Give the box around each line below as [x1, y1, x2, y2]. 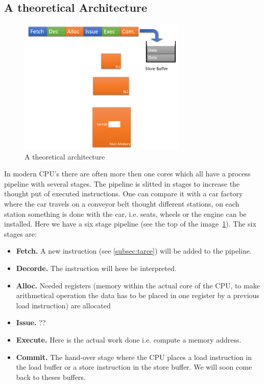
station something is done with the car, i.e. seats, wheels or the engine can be [4, 208, 247, 219]
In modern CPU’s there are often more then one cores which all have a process [4, 168, 251, 179]
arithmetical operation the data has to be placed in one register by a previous [16, 290, 259, 301]
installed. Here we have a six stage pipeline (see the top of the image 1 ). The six [4, 218, 256, 229]
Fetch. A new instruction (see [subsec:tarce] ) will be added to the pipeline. [16, 245, 252, 256]
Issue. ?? [16, 317, 46, 328]
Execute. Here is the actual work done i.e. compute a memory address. [16, 334, 242, 345]
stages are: [4, 228, 37, 239]
